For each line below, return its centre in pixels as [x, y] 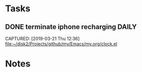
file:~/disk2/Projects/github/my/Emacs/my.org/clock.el [61, 44]
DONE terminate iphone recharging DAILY [71, 27]
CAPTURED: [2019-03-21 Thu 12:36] [42, 38]
